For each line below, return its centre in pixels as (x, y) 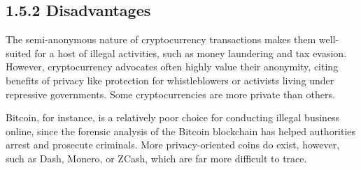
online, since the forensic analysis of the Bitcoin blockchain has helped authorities (181, 131)
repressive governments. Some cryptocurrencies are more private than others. (170, 94)
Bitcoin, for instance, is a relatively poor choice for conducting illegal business (173, 117)
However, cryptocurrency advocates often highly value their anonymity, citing (172, 67)
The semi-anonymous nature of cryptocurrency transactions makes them (161, 39)
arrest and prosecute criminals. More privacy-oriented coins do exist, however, (173, 145)
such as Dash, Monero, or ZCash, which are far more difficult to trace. (156, 158)
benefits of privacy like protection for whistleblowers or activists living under (170, 80)
